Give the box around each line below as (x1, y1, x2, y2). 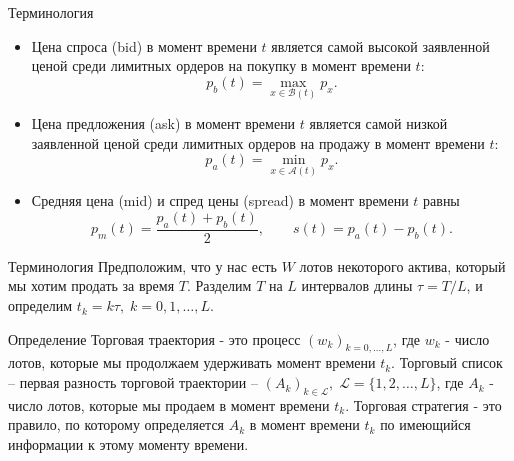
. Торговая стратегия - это (345, 394, 502, 415)
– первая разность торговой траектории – (8, 372, 258, 393)
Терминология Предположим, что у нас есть (8, 255, 277, 276)
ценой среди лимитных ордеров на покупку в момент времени (31, 55, 411, 76)
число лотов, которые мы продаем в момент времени (8, 394, 330, 415)
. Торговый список (391, 352, 503, 373)
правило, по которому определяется (8, 414, 225, 435)
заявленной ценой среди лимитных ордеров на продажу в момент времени (31, 132, 485, 153)
